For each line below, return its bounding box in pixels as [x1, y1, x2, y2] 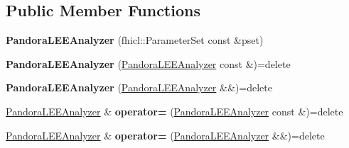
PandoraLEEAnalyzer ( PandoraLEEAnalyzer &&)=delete [6, 80, 272, 95]
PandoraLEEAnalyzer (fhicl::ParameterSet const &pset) [6, 33, 264, 47]
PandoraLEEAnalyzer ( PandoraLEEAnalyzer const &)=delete [6, 56, 291, 71]
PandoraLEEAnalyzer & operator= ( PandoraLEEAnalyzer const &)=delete [6, 103, 343, 118]
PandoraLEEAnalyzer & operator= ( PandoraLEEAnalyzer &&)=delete [6, 127, 325, 142]
